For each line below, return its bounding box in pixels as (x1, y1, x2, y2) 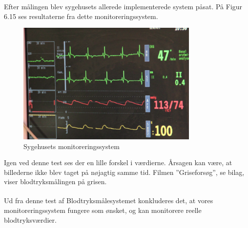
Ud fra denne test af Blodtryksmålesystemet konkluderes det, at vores (4, 195, 213, 206)
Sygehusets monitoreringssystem (23, 141, 120, 151)
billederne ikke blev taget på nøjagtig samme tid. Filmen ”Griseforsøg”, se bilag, (4, 167, 245, 177)
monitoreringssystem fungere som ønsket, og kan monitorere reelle (4, 205, 202, 215)
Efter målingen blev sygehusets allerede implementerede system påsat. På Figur (4, 1, 243, 11)
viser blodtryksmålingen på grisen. (4, 176, 107, 187)
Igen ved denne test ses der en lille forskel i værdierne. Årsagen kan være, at (4, 157, 232, 168)
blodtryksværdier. (4, 214, 57, 225)
